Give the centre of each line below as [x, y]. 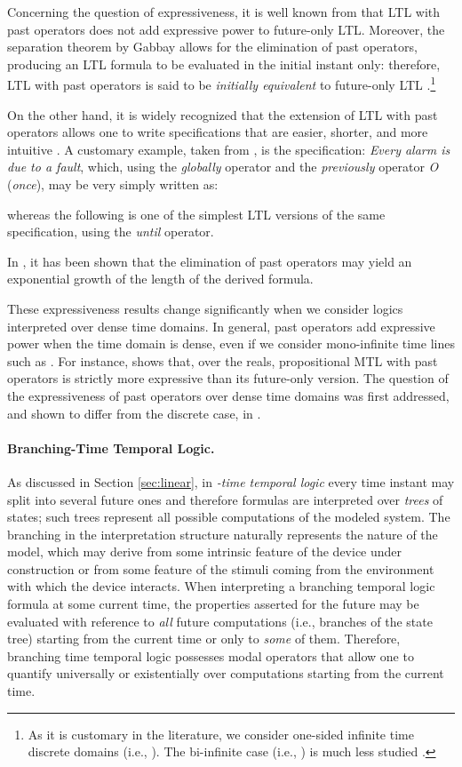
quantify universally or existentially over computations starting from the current [226, 673]
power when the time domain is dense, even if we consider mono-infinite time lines [231, 344]
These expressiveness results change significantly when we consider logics [205, 308]
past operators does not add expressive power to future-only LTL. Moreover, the [226, 29]
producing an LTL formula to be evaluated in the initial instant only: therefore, [224, 64]
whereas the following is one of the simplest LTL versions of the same [196, 214]
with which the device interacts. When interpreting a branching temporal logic [221, 586]
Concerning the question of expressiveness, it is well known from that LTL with [224, 12]
